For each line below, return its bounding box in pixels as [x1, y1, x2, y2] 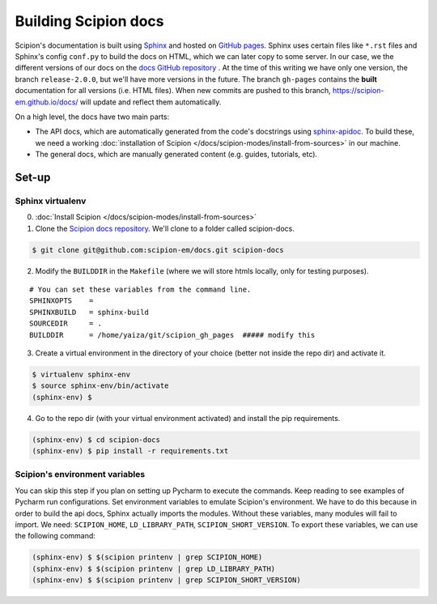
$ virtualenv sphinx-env [32, 369, 131, 379]
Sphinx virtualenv [15, 195, 87, 206]
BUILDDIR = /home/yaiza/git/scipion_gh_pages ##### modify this [29, 330, 316, 339]
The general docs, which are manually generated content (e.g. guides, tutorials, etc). [35, 150, 318, 160]
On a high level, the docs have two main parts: [15, 112, 170, 121]
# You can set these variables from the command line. [29, 284, 252, 294]
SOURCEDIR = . [29, 319, 103, 328]
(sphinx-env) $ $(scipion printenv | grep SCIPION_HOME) [32, 553, 263, 562]
